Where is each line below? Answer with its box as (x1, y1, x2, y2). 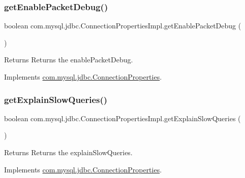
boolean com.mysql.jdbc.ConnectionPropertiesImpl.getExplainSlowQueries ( (4, 113, 241, 123)
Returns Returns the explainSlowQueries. (4, 147, 133, 157)
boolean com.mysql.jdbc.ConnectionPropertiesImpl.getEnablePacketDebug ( (4, 20, 241, 31)
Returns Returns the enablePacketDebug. (4, 54, 133, 65)
